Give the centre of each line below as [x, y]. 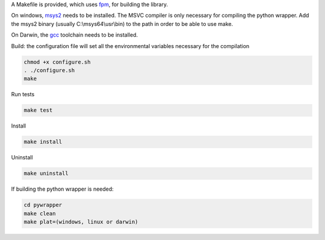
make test [38, 110]
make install [43, 142]
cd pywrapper [43, 205]
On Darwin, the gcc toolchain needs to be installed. [75, 35]
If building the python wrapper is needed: [62, 189]
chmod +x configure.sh [57, 62]
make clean [40, 213]
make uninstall [46, 174]
